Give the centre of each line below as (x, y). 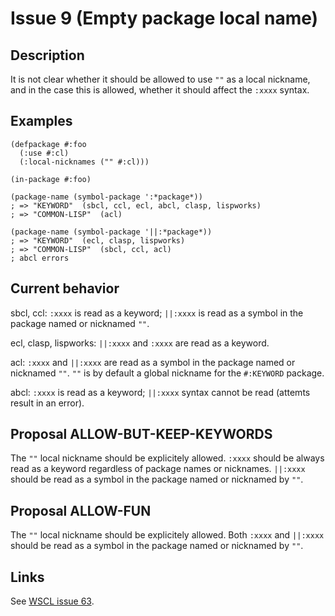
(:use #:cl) (44, 153)
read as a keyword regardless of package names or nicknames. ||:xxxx (158, 469)
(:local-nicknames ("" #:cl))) (84, 162)
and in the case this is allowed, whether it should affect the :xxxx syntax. (160, 90)
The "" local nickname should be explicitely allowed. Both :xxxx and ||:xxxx (167, 535)
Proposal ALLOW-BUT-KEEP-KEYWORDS (141, 434)
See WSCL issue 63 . (52, 601)
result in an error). (47, 403)
